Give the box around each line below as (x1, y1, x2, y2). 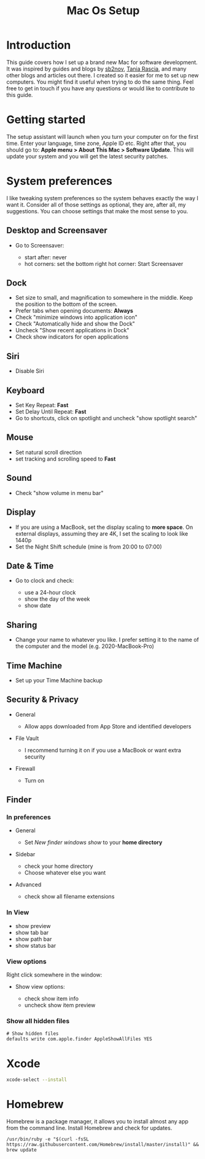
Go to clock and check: (15, 577, 74, 584)
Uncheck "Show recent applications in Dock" (15, 327, 130, 334)
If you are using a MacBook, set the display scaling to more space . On (15, 523, 193, 531)
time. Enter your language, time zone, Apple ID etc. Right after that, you (6, 139, 187, 147)
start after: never (24, 253, 68, 261)
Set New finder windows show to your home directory (24, 839, 163, 846)
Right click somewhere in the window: (6, 971, 102, 978)
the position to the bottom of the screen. (15, 300, 118, 308)
